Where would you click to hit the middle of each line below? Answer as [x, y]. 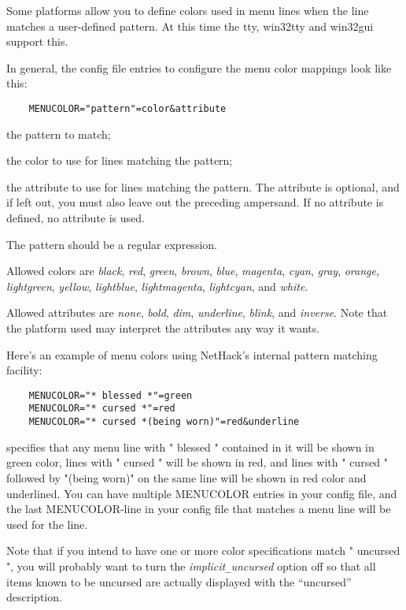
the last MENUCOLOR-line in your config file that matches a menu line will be [199, 509]
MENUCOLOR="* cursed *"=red [102, 409]
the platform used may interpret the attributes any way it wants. [163, 327]
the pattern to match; [59, 134]
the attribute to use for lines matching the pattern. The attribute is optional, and [203, 186]
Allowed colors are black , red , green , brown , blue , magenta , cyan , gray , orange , [193, 271]
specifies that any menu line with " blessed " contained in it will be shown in [190, 446]
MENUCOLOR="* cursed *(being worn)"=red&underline [164, 422]
